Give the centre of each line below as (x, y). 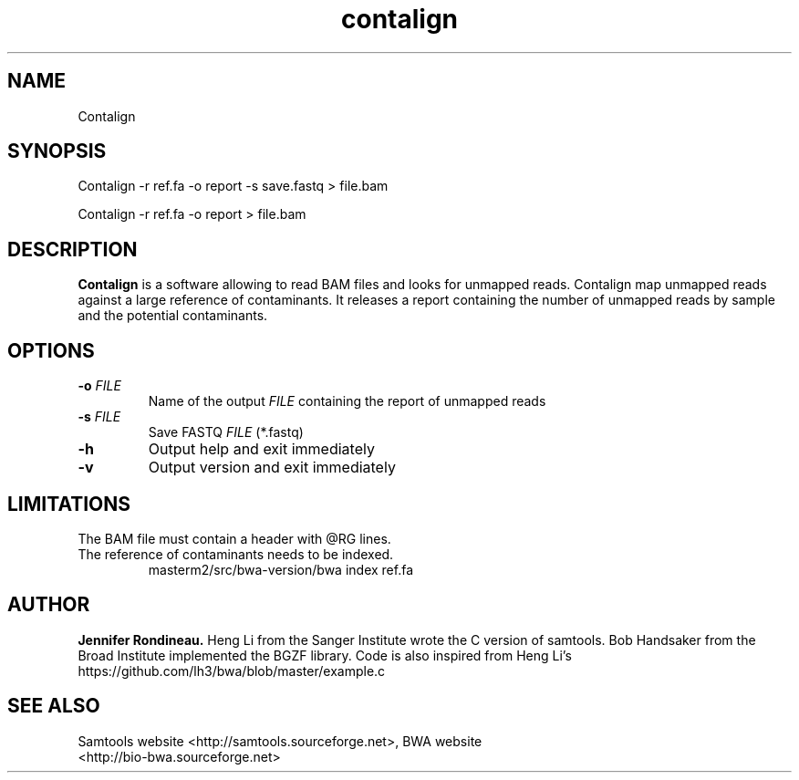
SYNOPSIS (57, 151)
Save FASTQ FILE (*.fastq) (226, 432)
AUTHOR (49, 605)
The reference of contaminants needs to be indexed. (236, 554)
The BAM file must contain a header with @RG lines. (234, 538)
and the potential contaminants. (173, 316)
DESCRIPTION (73, 249)
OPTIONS (51, 350)
